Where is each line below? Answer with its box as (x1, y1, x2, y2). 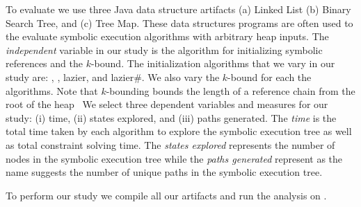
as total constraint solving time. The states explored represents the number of (6, 137, 335, 152)
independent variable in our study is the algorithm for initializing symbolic (6, 42, 323, 57)
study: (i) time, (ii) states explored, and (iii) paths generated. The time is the (6, 110, 337, 125)
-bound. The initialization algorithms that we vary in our (90, 56, 335, 71)
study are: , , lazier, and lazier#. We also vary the (6, 69, 220, 84)
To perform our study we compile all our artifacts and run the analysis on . (6, 188, 327, 202)
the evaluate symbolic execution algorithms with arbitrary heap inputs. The (6, 29, 329, 44)
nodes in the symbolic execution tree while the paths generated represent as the (6, 151, 343, 165)
